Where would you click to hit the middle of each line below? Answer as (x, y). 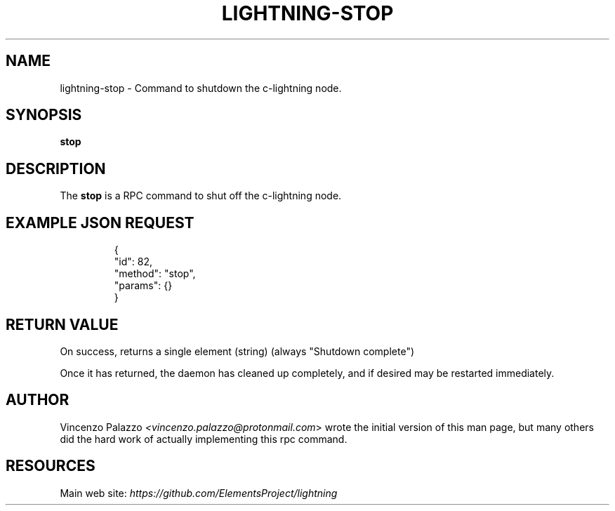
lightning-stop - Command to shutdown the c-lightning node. (201, 88)
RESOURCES (51, 466)
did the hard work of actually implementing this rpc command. (204, 439)
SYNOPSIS (44, 115)
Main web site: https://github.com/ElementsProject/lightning (199, 493)
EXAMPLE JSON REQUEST (100, 223)
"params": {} (143, 286)
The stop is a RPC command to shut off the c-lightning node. (201, 196)
